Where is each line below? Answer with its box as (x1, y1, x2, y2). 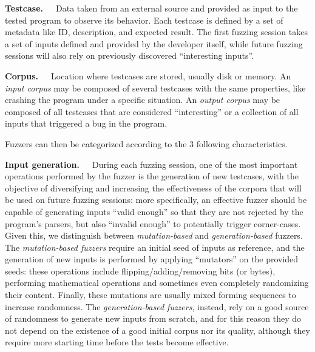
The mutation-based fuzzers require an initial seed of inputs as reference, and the (5, 241, 305, 253)
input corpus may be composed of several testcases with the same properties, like (5, 81, 306, 94)
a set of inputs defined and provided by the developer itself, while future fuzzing (5, 37, 303, 50)
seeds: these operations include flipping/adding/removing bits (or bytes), (5, 264, 276, 277)
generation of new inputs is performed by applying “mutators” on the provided (5, 253, 299, 265)
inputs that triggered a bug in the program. (5, 117, 168, 130)
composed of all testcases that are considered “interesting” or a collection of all (5, 105, 299, 118)
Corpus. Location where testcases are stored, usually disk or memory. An (5, 69, 291, 82)
